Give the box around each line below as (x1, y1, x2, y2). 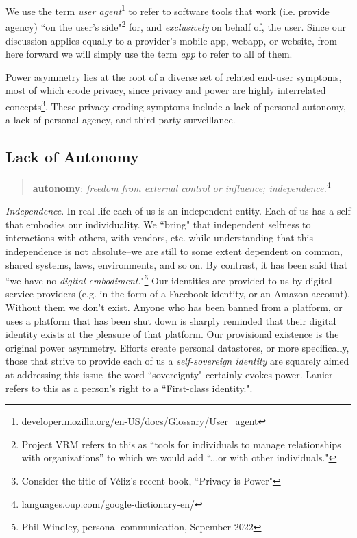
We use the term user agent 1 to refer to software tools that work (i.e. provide (5, 2, 330, 18)
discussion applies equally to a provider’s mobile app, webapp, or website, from (5, 33, 338, 47)
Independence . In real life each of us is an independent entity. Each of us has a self (5, 204, 351, 218)
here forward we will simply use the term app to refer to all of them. (5, 47, 293, 61)
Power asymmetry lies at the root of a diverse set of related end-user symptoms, (5, 69, 342, 84)
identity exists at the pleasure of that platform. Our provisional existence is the (5, 327, 339, 341)
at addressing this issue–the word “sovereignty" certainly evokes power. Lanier (5, 367, 333, 381)
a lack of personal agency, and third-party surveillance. (5, 112, 236, 127)
